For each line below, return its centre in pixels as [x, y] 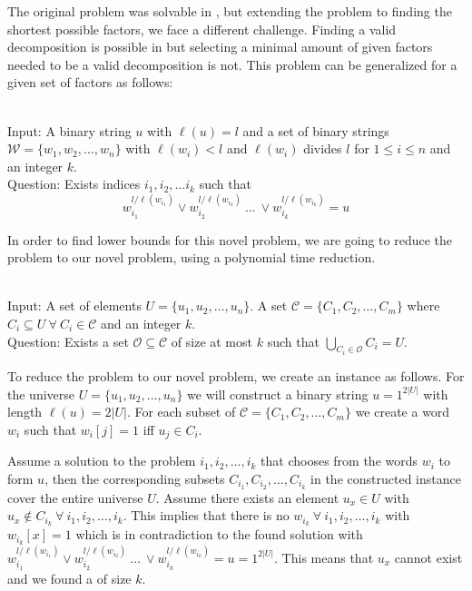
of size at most [211, 341]
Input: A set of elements [74, 305]
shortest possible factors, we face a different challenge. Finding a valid [202, 29]
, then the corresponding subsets [135, 478]
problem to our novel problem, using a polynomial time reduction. [192, 257]
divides [323, 148]
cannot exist [428, 557]
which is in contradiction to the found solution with [219, 534]
